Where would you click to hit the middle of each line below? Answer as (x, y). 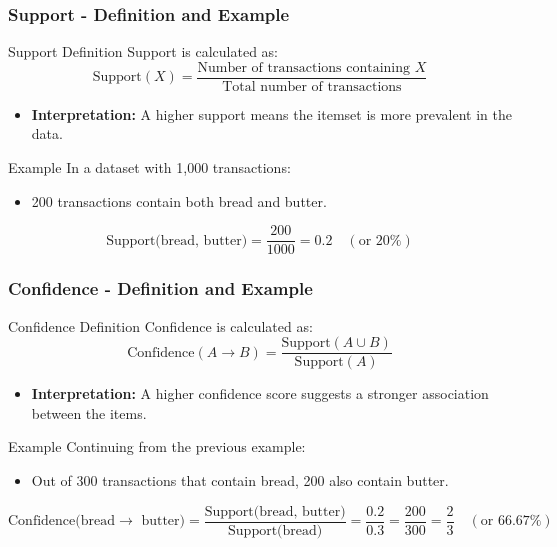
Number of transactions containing (304, 67)
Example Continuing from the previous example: (157, 446)
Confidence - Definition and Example (160, 288)
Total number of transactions (312, 86)
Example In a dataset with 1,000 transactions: (149, 167)
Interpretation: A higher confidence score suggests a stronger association (260, 393)
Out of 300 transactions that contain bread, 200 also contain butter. (240, 479)
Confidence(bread (62, 521)
